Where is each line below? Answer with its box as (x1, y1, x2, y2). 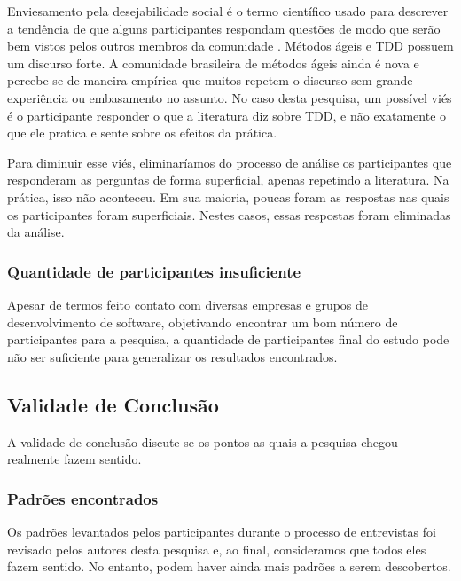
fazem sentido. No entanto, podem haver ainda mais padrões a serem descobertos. (7, 557, 451, 576)
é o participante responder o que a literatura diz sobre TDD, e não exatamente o (7, 106, 447, 124)
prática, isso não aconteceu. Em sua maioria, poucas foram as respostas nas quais (7, 187, 449, 206)
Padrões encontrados (7, 487, 159, 509)
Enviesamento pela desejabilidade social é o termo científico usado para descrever (7, 2, 449, 20)
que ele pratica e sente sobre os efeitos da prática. (7, 123, 277, 142)
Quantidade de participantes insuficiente (7, 260, 301, 282)
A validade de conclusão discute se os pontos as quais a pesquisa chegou (7, 432, 398, 451)
